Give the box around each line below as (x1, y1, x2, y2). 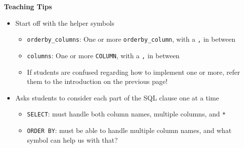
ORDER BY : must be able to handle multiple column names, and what (27, 125, 232, 135)
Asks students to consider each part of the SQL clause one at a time (15, 92, 219, 102)
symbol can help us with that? (27, 134, 118, 145)
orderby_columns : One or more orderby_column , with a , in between (27, 34, 236, 44)
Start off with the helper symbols (15, 17, 114, 28)
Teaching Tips (4, 1, 52, 11)
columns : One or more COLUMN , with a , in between (27, 50, 180, 60)
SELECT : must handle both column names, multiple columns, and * (27, 109, 226, 119)
